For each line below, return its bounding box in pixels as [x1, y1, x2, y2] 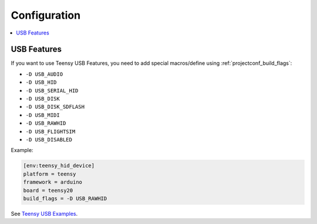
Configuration [11, 9, 81, 22]
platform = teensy [23, 170, 76, 177]
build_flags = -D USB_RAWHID [23, 195, 107, 202]
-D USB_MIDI [25, 112, 60, 118]
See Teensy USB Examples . [11, 210, 78, 217]
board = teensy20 [23, 187, 73, 194]
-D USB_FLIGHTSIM [25, 128, 76, 135]
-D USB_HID [25, 79, 57, 86]
